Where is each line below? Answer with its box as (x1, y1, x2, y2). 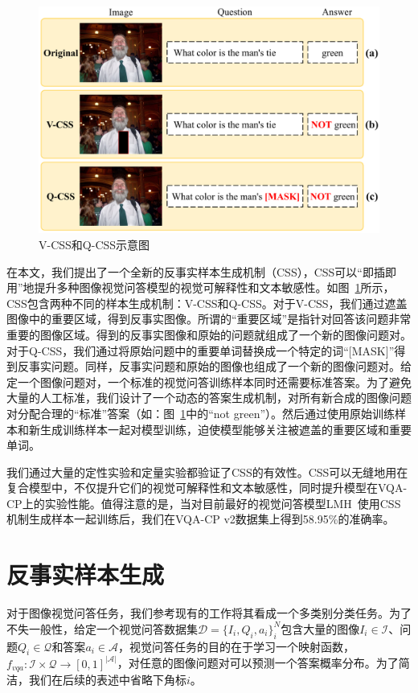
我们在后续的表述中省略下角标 (28, 671, 186, 688)
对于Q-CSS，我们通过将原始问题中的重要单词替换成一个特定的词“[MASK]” (6, 342, 395, 359)
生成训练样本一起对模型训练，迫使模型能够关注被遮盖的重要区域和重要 (39, 420, 412, 437)
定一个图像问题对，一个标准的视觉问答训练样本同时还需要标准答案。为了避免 (6, 373, 412, 390)
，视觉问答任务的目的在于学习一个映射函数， (118, 638, 355, 654)
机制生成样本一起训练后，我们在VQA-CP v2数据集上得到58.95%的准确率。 (6, 511, 395, 527)
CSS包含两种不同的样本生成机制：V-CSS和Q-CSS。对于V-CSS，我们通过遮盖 (6, 294, 408, 311)
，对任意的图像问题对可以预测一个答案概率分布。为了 (117, 654, 399, 671)
